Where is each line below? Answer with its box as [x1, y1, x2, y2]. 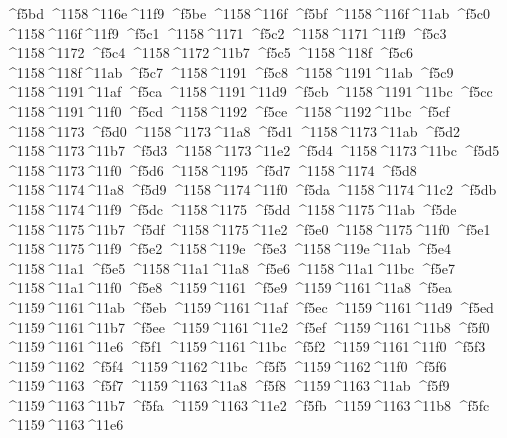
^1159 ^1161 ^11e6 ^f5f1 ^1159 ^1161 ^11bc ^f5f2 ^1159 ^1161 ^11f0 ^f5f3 [5, 336, 486, 357]
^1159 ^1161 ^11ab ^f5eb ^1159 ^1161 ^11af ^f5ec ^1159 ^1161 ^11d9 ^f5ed [5, 296, 494, 317]
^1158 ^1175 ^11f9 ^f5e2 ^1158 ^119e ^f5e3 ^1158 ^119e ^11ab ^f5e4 [5, 238, 452, 259]
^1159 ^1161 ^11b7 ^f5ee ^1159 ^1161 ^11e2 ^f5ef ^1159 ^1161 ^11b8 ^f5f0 [5, 316, 490, 337]
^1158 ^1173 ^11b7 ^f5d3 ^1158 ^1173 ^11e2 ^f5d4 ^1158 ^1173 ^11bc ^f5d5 [5, 140, 500, 161]
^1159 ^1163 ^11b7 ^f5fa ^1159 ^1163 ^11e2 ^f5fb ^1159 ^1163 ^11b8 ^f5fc [5, 394, 490, 415]
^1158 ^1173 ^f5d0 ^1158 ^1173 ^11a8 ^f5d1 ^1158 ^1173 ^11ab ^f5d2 [5, 120, 461, 141]
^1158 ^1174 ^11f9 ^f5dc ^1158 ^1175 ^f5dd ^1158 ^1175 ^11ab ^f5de [5, 198, 457, 219]
